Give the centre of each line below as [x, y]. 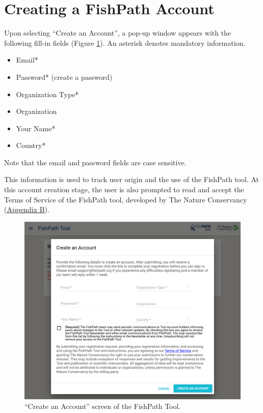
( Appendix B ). [27, 209]
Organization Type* [47, 94]
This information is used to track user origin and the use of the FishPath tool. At [131, 179]
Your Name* [36, 128]
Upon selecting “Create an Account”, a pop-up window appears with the [118, 33]
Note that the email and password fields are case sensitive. [95, 162]
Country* [31, 145]
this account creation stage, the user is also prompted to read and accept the [124, 189]
